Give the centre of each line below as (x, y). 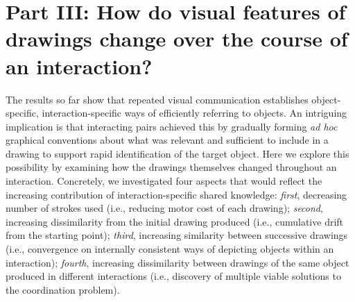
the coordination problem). (63, 289)
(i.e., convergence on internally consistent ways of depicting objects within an (170, 249)
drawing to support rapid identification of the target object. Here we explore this (177, 153)
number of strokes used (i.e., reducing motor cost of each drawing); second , (164, 208)
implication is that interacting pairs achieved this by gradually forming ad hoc (172, 126)
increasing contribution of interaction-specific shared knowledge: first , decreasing (176, 194)
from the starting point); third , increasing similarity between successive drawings (177, 235)
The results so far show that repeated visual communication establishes (157, 99)
